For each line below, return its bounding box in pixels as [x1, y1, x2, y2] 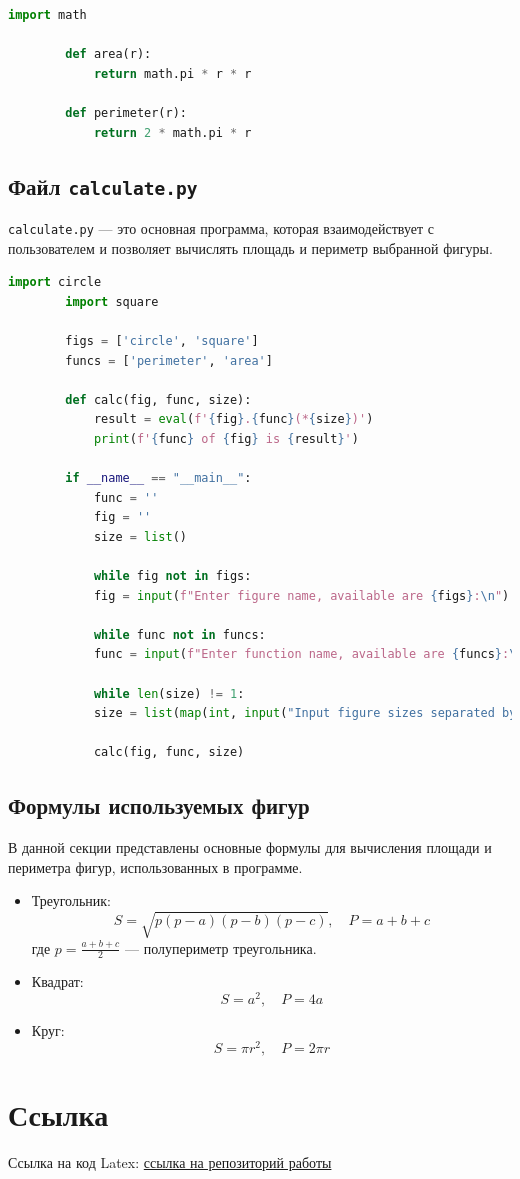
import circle [8, 275, 102, 290]
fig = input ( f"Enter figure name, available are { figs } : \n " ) [93, 588, 510, 603]
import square [65, 294, 159, 309]
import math [8, 8, 87, 22]
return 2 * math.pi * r [93, 125, 252, 140]
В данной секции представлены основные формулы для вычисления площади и [8, 837, 492, 858]
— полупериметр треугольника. [124, 937, 317, 958]
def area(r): [65, 47, 152, 62]
